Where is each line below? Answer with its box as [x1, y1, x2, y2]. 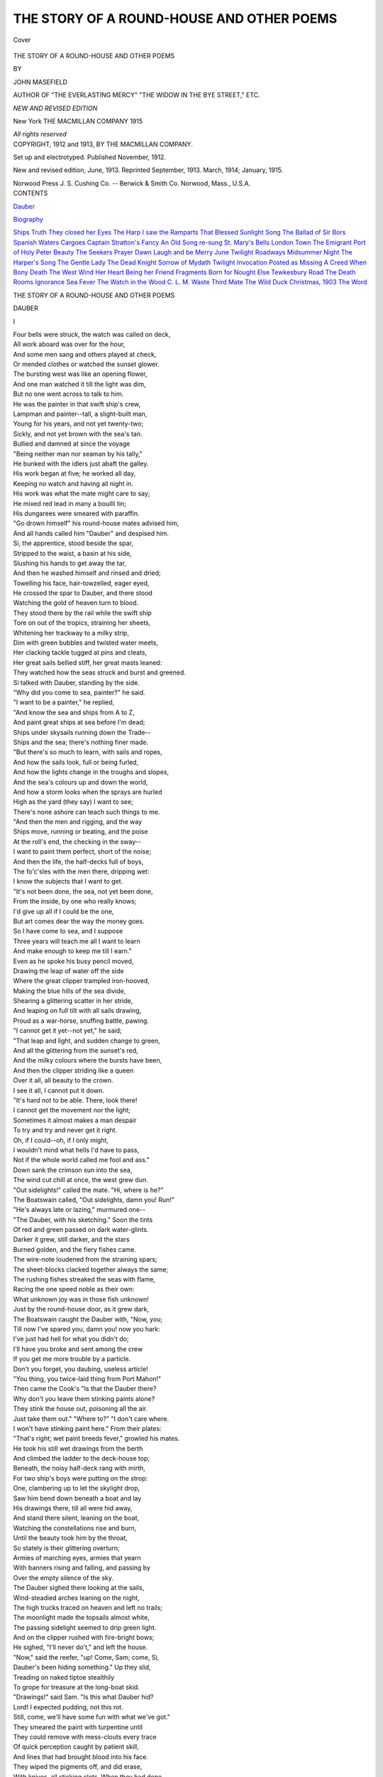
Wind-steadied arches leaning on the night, [13, 1593, 140, 1602]
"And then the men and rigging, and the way [13, 817, 143, 826]
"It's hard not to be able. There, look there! [13, 1096, 138, 1105]
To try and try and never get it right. [13, 1126, 117, 1134]
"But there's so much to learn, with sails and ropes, [13, 748, 162, 756]
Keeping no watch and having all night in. [13, 479, 134, 488]
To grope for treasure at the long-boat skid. [13, 1683, 140, 1692]
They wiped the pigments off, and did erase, [13, 1763, 143, 1771]
